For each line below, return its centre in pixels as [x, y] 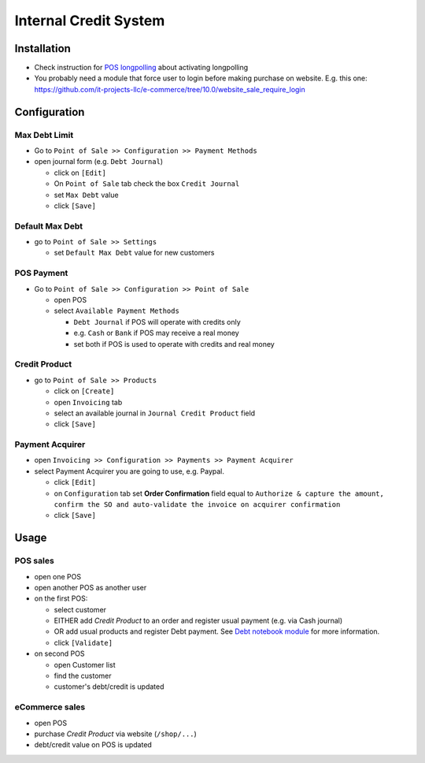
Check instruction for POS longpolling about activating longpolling [141, 68]
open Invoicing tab [88, 402]
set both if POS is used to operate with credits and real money [174, 344]
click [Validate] [83, 642]
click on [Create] [84, 391]
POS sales [34, 561]
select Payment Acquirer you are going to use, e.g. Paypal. [129, 471]
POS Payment [41, 274]
